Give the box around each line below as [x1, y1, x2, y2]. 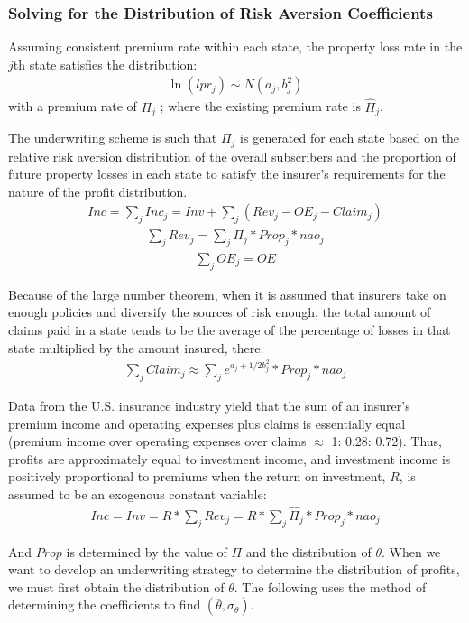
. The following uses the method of [234, 577, 427, 596]
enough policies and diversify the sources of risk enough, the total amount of [8, 302, 431, 321]
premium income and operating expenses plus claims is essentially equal [8, 414, 406, 432]
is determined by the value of [66, 542, 227, 561]
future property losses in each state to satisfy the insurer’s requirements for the [8, 164, 446, 183]
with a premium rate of [8, 97, 137, 116]
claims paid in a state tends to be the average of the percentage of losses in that [8, 321, 451, 339]
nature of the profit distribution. [8, 181, 188, 200]
